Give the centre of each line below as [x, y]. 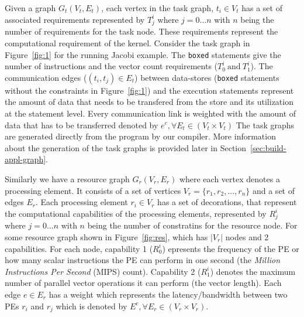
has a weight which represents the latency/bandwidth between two [168, 294]
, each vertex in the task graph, [158, 8]
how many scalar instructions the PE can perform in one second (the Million [143, 260]
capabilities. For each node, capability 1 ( [79, 248]
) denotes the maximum [253, 271]
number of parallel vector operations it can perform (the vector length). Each [143, 283]
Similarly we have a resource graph [67, 178]
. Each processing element [82, 202]
